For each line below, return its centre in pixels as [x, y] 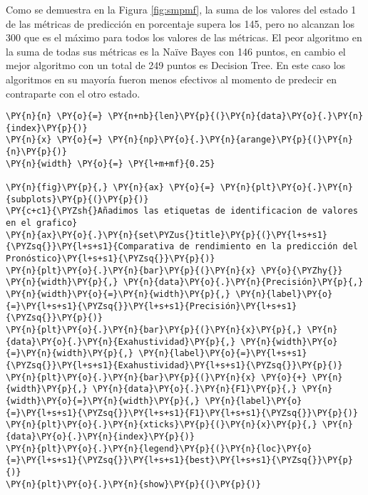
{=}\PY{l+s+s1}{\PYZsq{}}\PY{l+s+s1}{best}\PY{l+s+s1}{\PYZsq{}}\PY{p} [179, 460]
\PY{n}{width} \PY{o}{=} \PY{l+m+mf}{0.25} [111, 163]
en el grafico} [42, 223]
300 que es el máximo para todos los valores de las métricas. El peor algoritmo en [184, 37]
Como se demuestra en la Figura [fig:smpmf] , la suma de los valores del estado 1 [181, 9]
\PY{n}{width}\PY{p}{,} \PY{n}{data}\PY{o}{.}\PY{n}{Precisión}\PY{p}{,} [185, 282]
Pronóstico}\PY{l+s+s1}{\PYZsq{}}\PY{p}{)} [111, 259]
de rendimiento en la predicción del [269, 247]
